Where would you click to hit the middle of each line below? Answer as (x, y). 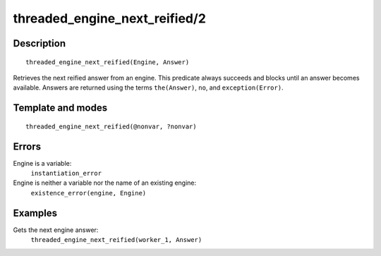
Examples (35, 213)
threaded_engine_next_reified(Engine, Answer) (108, 62)
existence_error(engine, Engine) (89, 193)
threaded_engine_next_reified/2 (109, 18)
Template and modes (60, 108)
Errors (27, 146)
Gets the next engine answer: (56, 230)
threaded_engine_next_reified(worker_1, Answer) (116, 240)
